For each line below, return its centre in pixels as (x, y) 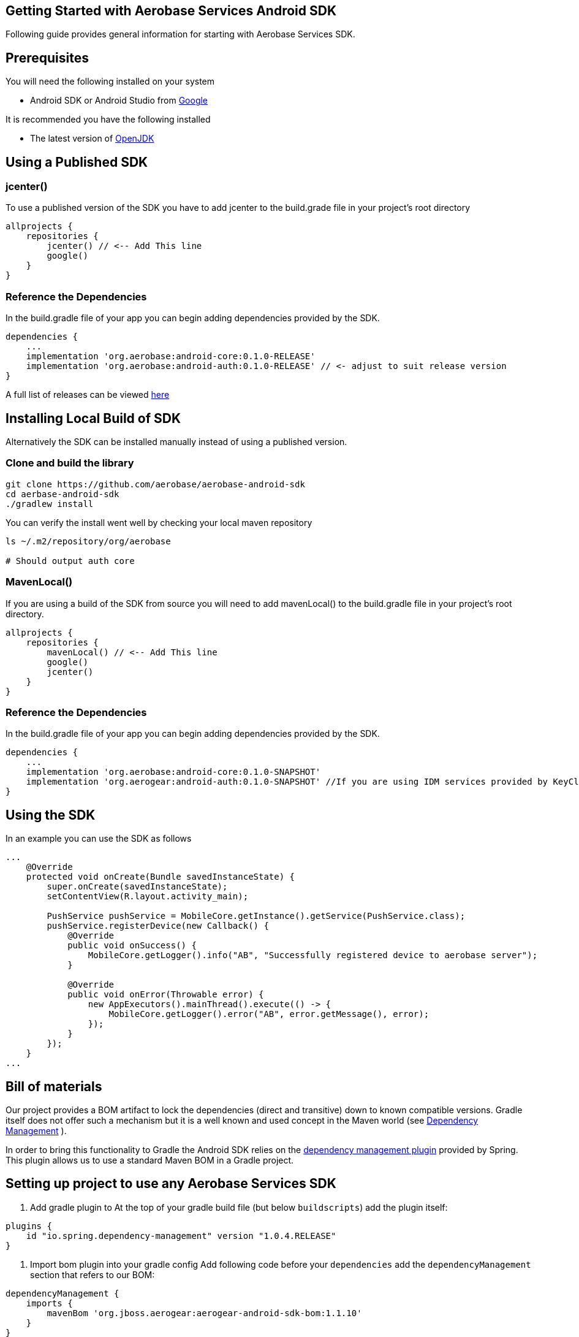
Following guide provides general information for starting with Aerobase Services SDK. (180, 34)
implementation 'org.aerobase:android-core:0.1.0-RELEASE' (171, 356)
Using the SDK (51, 815)
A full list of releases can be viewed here (88, 395)
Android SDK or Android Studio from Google (119, 101)
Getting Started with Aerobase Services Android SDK (171, 11)
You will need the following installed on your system (110, 82)
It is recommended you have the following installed (108, 120)
